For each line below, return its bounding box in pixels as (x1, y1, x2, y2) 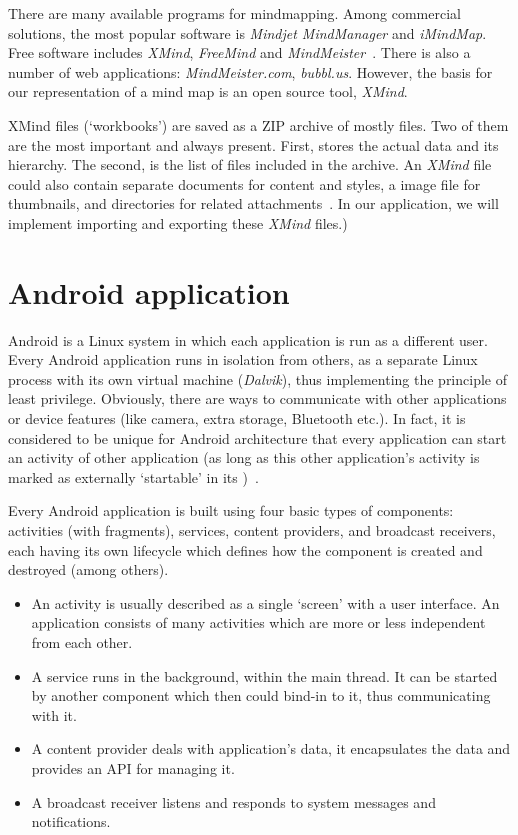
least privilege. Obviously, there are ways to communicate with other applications (8, 388, 507, 409)
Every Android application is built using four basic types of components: (8, 500, 454, 521)
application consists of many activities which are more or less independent (31, 612, 486, 633)
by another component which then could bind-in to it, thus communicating (31, 685, 491, 706)
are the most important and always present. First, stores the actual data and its (8, 134, 499, 155)
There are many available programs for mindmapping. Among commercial (8, 3, 461, 23)
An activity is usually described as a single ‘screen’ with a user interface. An (31, 592, 500, 613)
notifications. (31, 811, 111, 832)
